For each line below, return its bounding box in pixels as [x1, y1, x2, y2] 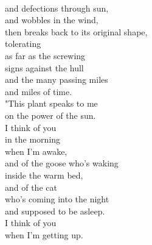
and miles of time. [5, 85, 72, 98]
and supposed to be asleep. [5, 204, 105, 217]
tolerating [5, 37, 41, 50]
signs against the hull [5, 61, 84, 74]
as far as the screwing [5, 49, 86, 62]
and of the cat [5, 180, 57, 193]
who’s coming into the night [5, 193, 109, 205]
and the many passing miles [5, 73, 108, 86]
